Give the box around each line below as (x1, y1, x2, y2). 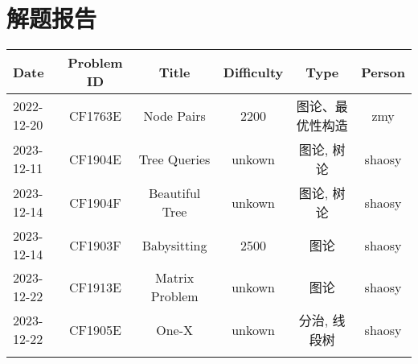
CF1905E (69, 320, 121, 339)
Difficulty (223, 62, 284, 81)
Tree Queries (138, 149, 211, 168)
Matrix (155, 268, 195, 287)
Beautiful (148, 184, 201, 203)
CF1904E (69, 149, 121, 168)
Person (361, 62, 405, 81)
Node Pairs (143, 105, 206, 125)
